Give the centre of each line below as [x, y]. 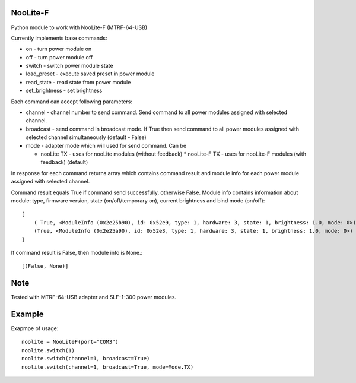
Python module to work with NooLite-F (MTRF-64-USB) [79, 27]
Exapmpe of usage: [35, 328]
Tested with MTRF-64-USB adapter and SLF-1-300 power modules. [94, 297]
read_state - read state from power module [78, 82]
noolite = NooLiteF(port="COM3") [70, 342]
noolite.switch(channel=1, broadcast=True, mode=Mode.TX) [108, 367]
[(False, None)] [45, 266]
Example [27, 314]
